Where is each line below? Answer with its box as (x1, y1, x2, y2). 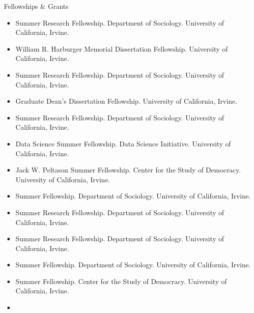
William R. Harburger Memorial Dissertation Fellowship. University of (15, 43, 228, 54)
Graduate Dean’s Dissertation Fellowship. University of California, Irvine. (15, 96, 237, 106)
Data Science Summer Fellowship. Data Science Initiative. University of (15, 138, 231, 148)
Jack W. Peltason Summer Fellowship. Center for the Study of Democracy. (15, 165, 241, 175)
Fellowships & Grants (4, 1, 69, 11)
